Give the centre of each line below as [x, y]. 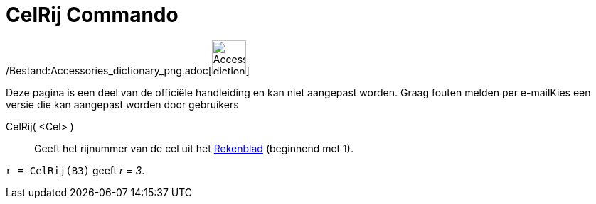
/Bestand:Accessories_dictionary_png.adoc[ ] [128, 70]
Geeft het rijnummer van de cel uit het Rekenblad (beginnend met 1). [194, 148]
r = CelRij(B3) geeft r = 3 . [75, 170]
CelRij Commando [92, 15]
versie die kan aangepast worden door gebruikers [122, 104]
